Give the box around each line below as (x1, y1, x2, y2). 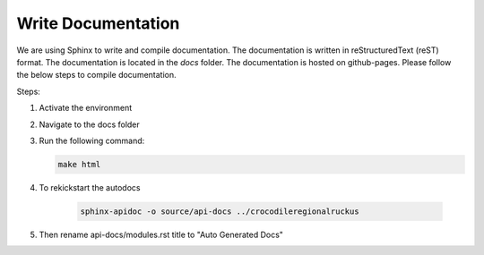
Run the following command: (39, 135, 145, 146)
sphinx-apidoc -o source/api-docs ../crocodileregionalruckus (80, 206, 359, 217)
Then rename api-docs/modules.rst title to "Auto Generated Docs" (39, 229, 284, 240)
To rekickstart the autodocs (39, 182, 141, 192)
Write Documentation (16, 13, 180, 33)
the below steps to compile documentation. (16, 70, 177, 81)
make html (57, 159, 101, 169)
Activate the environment (39, 103, 133, 114)
